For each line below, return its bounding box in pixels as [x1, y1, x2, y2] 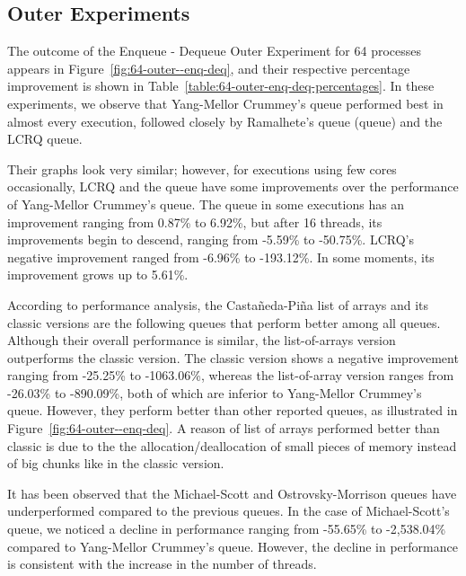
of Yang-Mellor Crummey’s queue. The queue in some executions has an [7, 194, 405, 213]
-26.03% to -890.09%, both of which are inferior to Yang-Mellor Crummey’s [7, 383, 422, 402]
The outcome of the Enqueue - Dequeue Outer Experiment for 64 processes [7, 41, 421, 60]
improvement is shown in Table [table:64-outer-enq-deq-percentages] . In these [7, 76, 435, 95]
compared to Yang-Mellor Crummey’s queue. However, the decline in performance [7, 536, 458, 555]
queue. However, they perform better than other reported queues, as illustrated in [7, 401, 458, 420]
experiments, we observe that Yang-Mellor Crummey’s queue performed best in [7, 93, 444, 112]
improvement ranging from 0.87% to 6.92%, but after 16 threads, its [7, 212, 382, 231]
